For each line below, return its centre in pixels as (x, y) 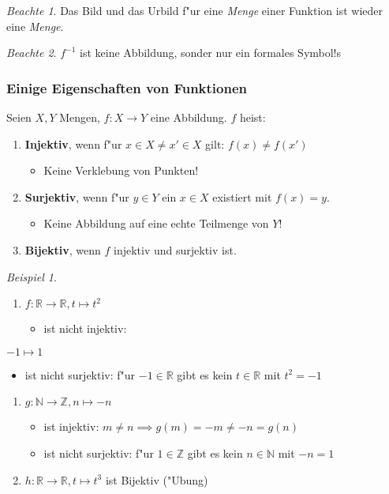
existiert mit (242, 196)
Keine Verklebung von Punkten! (121, 170)
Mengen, (80, 117)
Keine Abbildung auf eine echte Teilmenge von (156, 223)
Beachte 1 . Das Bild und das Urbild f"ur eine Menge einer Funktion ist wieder (194, 10)
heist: (252, 117)
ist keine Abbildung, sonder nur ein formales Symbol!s (211, 53)
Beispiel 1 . (32, 276)
